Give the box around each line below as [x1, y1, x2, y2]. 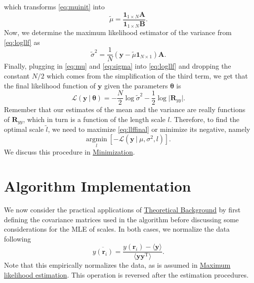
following [4, 233, 31, 243]
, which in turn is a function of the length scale [23, 114, 166, 124]
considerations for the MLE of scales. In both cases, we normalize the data [4, 224, 230, 234]
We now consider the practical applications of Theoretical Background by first [4, 204, 241, 214]
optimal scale [4, 124, 44, 134]
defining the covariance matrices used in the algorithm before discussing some [4, 214, 239, 224]
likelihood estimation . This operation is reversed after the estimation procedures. [4, 270, 249, 280]
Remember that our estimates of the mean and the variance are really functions [4, 104, 246, 115]
